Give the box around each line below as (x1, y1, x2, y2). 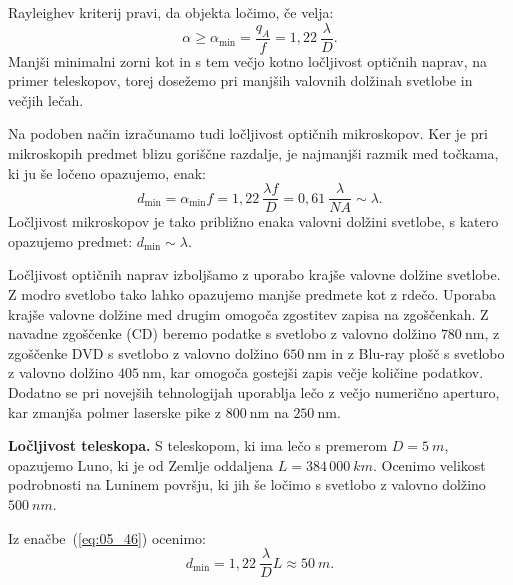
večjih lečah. (8, 89, 84, 110)
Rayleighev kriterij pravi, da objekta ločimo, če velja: (8, 2, 334, 22)
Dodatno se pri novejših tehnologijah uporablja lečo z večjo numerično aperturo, (8, 382, 500, 403)
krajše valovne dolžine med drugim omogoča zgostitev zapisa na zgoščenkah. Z (8, 303, 489, 324)
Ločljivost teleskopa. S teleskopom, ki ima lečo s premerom (8, 435, 388, 456)
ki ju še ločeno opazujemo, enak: (8, 162, 207, 183)
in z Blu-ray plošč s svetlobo (331, 342, 505, 363)
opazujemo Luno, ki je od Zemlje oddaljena (8, 454, 274, 475)
